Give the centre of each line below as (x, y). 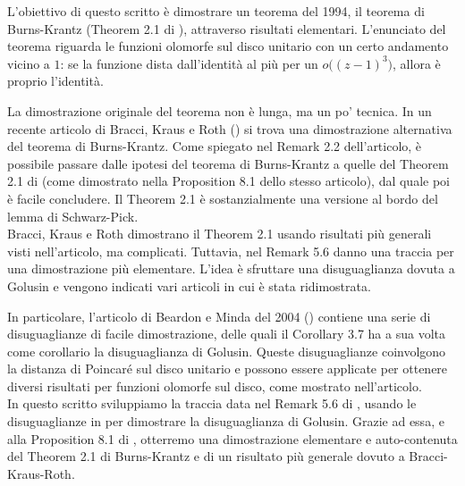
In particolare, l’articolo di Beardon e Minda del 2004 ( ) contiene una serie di (219, 316)
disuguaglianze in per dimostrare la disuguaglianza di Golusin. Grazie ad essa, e (226, 421)
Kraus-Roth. (41, 473)
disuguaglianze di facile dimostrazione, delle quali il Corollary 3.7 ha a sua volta (226, 334)
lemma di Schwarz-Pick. (73, 216)
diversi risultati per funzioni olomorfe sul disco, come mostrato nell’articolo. (215, 385)
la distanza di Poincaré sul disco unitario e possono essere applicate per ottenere (228, 369)
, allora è (417, 63)
